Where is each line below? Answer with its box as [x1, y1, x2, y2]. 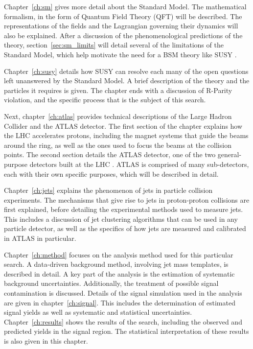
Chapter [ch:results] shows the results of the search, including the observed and [4, 316, 242, 326]
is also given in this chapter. [4, 336, 88, 346]
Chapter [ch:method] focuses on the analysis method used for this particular [4, 249, 233, 259]
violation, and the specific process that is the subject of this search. [4, 94, 206, 105]
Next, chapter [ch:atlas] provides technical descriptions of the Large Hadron [4, 111, 232, 121]
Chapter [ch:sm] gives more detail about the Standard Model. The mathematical [4, 1, 247, 11]
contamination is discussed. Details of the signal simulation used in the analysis [4, 288, 242, 298]
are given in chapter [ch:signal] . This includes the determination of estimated [4, 297, 235, 307]
